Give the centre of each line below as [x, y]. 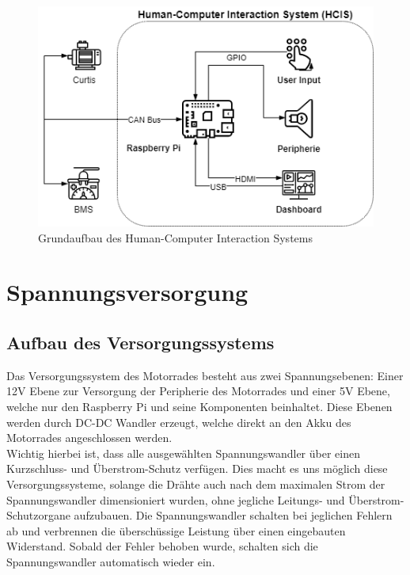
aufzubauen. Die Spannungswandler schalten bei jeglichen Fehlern [233, 515]
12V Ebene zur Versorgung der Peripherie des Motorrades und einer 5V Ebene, [198, 391]
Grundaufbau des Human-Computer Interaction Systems [175, 237]
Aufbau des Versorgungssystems [140, 342]
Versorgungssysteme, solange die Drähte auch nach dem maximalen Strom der [196, 484]
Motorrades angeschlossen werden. [89, 438]
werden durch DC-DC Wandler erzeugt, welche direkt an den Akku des [179, 422]
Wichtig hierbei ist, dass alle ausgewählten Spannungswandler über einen [183, 453]
